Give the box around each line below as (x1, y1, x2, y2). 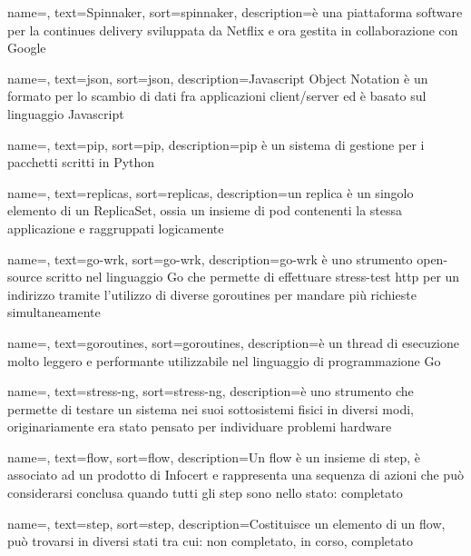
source (7, 267, 43, 286)
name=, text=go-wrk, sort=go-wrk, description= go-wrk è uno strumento (7, 249, 413, 268)
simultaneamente (7, 303, 101, 322)
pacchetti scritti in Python (7, 153, 155, 172)
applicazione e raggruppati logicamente (7, 218, 224, 237)
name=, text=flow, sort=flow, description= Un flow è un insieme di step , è (7, 447, 421, 466)
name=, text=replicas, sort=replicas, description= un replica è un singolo (7, 183, 414, 202)
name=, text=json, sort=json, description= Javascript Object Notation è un (7, 68, 428, 87)
